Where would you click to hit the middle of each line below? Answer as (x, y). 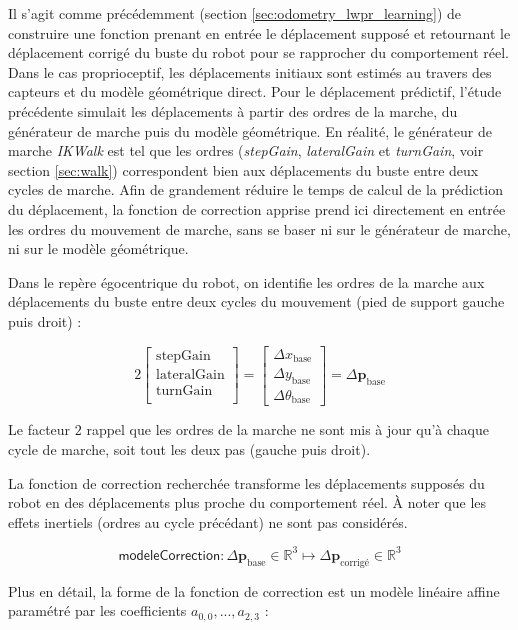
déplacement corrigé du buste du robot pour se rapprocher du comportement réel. (259, 52)
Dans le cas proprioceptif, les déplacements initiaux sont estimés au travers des (250, 71)
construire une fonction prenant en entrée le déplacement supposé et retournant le (259, 32)
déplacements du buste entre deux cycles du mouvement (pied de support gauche (256, 301)
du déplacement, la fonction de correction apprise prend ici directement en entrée (257, 208)
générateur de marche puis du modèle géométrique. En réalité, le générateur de (250, 130)
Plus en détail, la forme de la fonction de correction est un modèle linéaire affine (254, 590)
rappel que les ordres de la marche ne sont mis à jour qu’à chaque (287, 429)
